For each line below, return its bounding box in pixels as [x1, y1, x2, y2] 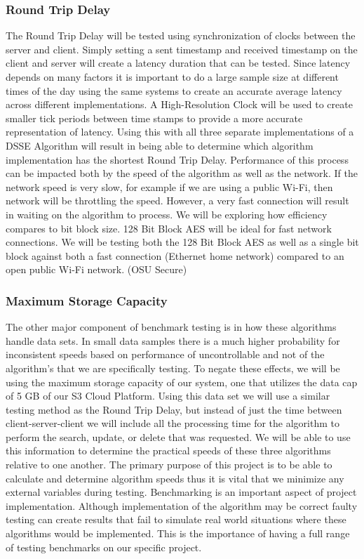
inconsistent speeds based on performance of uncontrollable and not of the [6, 347, 325, 362]
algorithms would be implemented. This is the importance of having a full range [6, 526, 350, 541]
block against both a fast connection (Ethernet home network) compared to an [6, 248, 344, 263]
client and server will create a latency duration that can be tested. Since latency [6, 55, 351, 70]
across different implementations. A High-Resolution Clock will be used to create [6, 97, 353, 112]
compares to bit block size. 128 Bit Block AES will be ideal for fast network [6, 221, 332, 235]
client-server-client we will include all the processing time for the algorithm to [6, 416, 339, 430]
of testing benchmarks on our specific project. [6, 539, 202, 554]
